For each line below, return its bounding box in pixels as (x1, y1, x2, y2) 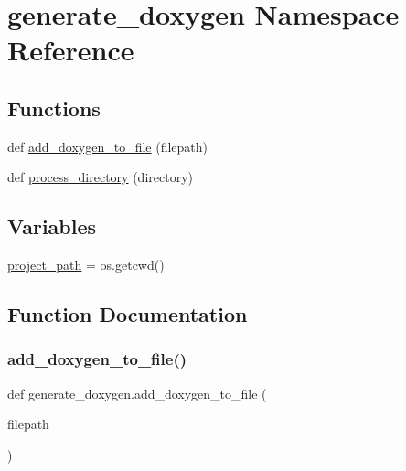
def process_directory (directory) (7, 167, 193, 187)
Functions (7, 93, 101, 122)
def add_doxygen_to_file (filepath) (7, 136, 208, 155)
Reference (7, 31, 134, 69)
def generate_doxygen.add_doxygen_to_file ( (7, 383, 267, 402)
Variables (7, 212, 97, 241)
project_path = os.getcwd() (7, 255, 165, 274)
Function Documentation (7, 300, 248, 328)
